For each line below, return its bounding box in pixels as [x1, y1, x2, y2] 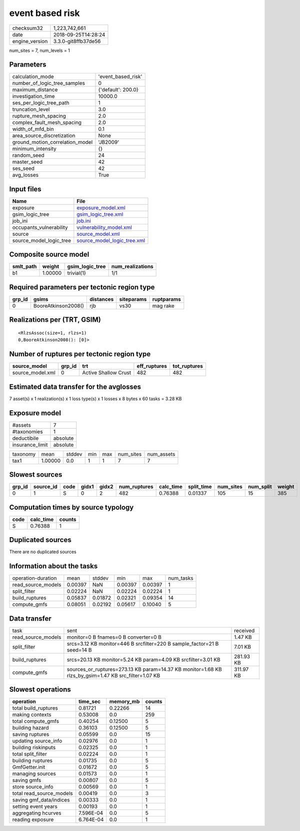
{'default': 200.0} [98, 86, 139, 93]
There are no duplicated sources [9, 549, 77, 555]
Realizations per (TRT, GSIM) [9, 315, 101, 324]
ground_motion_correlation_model [12, 139, 93, 146]
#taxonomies [12, 428, 43, 435]
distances [89, 296, 114, 302]
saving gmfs [12, 777, 41, 784]
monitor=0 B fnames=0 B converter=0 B [66, 634, 162, 641]
